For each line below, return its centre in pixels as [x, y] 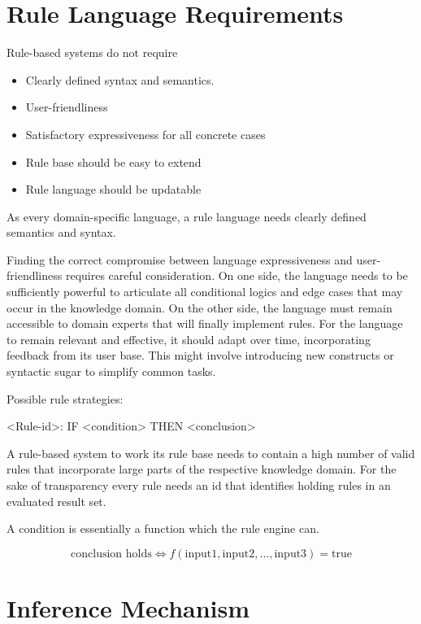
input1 [201, 554]
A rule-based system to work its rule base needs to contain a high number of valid [211, 453]
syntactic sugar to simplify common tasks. [111, 371]
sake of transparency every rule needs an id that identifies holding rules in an [199, 485]
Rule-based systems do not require [92, 52]
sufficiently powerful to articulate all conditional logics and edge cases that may [205, 292]
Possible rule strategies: [65, 398]
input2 [239, 554]
